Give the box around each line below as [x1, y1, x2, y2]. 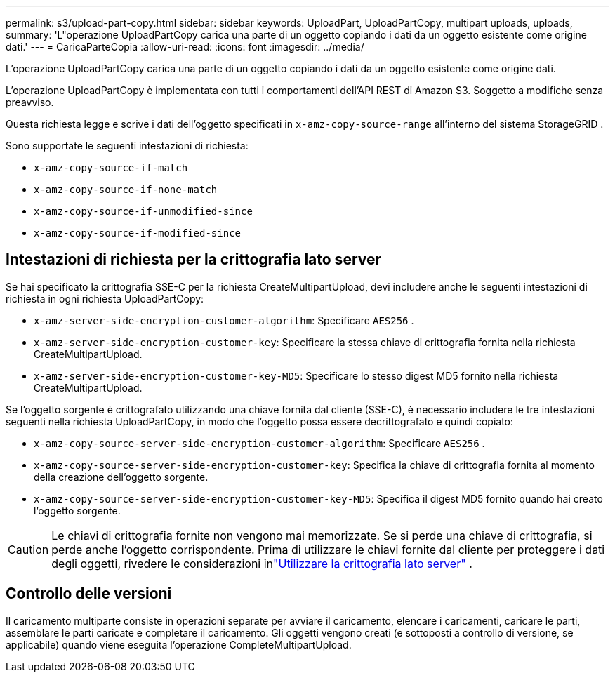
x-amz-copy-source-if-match [34, 162, 188, 173]
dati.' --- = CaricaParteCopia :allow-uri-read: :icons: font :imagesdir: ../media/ [6, 41, 364, 53]
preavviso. [6, 96, 54, 108]
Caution [8, 542, 49, 557]
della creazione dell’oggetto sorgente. [34, 470, 209, 483]
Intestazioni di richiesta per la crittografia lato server [6, 251, 382, 269]
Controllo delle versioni [6, 585, 172, 603]
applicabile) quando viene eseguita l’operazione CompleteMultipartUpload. [6, 638, 352, 651]
